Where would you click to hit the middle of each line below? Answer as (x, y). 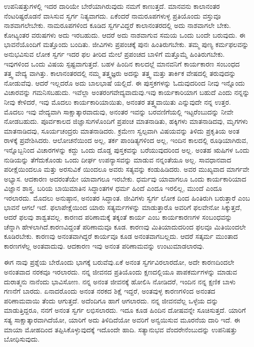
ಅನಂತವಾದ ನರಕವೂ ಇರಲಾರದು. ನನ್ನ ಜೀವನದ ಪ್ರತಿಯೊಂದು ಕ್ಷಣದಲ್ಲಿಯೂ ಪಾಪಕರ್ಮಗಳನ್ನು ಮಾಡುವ (121, 272)
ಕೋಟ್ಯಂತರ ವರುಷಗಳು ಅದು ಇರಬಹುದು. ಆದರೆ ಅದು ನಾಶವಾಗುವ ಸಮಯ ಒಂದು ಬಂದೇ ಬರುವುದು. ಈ (125, 35)
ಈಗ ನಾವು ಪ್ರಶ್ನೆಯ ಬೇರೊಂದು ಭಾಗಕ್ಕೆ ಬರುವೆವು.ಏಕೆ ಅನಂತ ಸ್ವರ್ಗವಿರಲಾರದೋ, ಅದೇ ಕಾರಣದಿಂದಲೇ (119, 262)
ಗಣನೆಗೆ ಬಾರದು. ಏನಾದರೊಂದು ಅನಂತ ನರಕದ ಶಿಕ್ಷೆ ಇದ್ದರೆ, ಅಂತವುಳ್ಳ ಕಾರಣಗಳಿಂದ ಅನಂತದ (110, 291)
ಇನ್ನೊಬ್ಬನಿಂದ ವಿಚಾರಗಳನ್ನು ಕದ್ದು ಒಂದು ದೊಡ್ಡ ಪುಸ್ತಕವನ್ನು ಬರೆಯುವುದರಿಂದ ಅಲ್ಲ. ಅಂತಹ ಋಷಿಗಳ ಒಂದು (127, 150)
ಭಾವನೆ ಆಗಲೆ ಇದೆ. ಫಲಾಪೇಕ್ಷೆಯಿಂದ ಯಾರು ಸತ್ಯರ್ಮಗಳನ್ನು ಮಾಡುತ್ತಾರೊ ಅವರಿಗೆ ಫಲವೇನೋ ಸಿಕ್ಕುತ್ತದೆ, (123, 207)
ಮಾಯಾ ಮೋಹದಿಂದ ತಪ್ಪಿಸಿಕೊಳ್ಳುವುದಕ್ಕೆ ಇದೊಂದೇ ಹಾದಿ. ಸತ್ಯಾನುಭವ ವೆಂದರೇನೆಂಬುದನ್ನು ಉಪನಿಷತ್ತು (121, 329)
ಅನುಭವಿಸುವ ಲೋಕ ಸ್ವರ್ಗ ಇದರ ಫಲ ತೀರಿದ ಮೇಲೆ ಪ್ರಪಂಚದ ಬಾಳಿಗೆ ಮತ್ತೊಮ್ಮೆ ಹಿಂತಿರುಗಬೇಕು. (114, 54)
